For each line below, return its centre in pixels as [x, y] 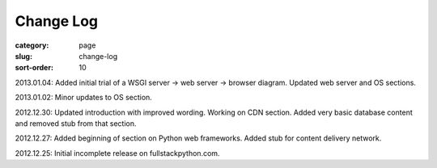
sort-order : [34, 68]
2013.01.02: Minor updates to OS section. [84, 98]
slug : [23, 56]
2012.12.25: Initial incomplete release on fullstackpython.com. [117, 153]
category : [32, 45]
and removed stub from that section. [76, 123]
